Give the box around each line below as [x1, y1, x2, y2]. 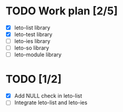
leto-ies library [14, 38, 51, 45]
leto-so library [14, 44, 50, 52]
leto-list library [14, 24, 51, 31]
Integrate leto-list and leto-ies [14, 99, 88, 106]
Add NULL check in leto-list [14, 92, 82, 99]
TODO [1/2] [5, 72, 62, 86]
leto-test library [14, 31, 53, 38]
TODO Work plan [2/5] [5, 4, 118, 18]
